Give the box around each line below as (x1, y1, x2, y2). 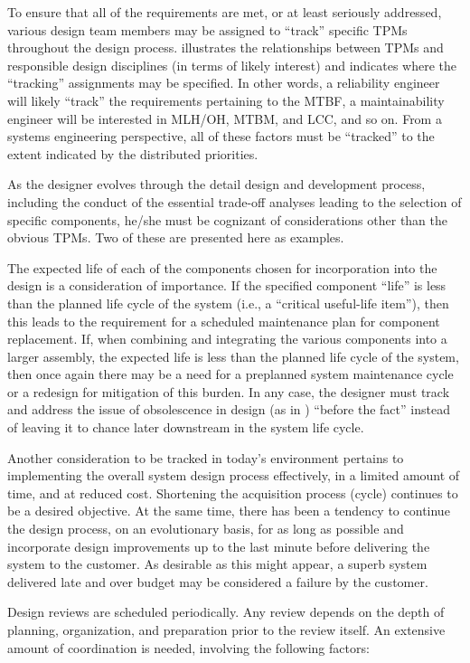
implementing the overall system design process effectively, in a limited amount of (7, 466, 460, 485)
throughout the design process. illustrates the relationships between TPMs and (7, 38, 444, 57)
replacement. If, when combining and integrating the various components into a (7, 329, 447, 348)
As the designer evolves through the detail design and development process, (7, 175, 426, 194)
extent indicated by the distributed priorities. (7, 144, 258, 163)
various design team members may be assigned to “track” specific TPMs (7, 20, 408, 39)
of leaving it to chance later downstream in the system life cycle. (7, 418, 364, 437)
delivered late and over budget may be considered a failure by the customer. (7, 572, 428, 591)
